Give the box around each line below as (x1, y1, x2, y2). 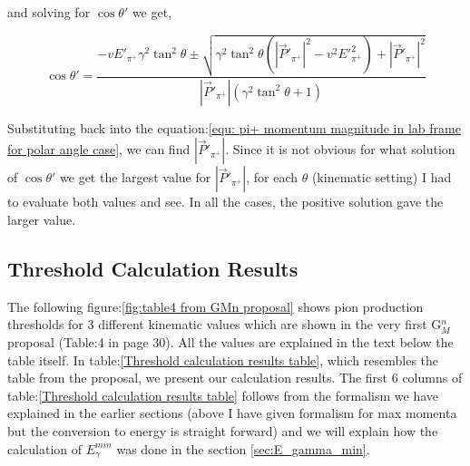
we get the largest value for (60, 168, 211, 187)
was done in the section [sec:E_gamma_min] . (116, 439, 370, 458)
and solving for (7, 3, 91, 21)
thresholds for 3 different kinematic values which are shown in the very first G (7, 315, 442, 334)
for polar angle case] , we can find (7, 140, 191, 159)
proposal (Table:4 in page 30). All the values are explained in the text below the (7, 332, 454, 351)
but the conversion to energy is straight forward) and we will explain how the (7, 421, 438, 440)
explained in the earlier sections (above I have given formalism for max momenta (7, 403, 457, 422)
